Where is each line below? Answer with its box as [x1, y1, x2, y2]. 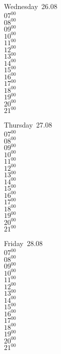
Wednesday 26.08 [4, 1, 58, 11]
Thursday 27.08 [4, 120, 52, 130]
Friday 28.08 [4, 238, 43, 249]
